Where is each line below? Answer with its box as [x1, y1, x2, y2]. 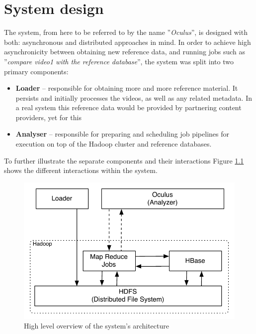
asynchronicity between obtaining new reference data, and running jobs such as [4, 46, 246, 57]
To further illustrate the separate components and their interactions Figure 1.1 [4, 155, 244, 166]
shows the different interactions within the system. [4, 165, 158, 175]
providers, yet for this [15, 112, 82, 122]
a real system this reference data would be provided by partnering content [15, 102, 242, 113]
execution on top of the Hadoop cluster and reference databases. [15, 139, 212, 149]
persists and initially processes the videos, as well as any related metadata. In [15, 92, 253, 103]
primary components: [4, 66, 69, 76]
